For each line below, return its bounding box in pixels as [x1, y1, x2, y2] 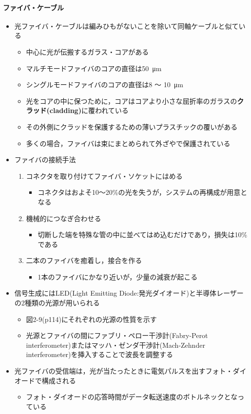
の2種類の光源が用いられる [14, 298, 100, 308]
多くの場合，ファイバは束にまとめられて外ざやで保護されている [26, 138, 231, 148]
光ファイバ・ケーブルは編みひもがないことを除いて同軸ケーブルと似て [14, 20, 239, 31]
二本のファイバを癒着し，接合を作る [26, 255, 142, 265]
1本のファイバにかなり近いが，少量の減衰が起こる [38, 271, 198, 282]
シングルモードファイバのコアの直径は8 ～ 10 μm [26, 79, 183, 90]
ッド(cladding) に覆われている [33, 105, 129, 115]
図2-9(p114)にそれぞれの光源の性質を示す [26, 314, 157, 324]
